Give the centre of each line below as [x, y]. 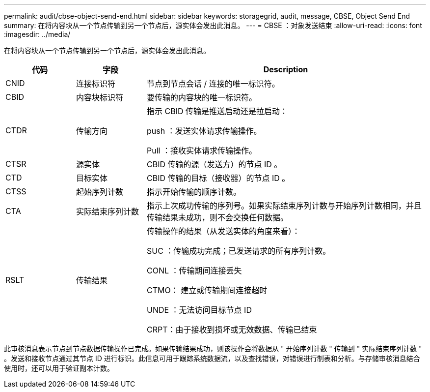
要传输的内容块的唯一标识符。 [202, 97]
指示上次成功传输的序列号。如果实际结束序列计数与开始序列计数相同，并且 [284, 206]
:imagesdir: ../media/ [37, 34]
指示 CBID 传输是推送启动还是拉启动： [217, 111]
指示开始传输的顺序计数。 [194, 192]
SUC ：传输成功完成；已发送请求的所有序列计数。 [239, 251]
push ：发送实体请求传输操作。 [204, 131]
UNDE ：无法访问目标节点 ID [199, 310]
